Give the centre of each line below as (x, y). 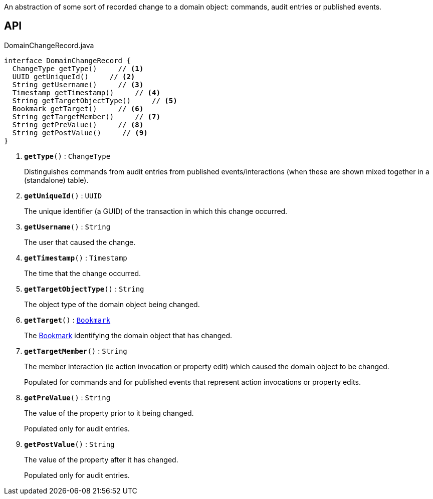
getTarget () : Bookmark (67, 320)
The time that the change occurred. (83, 273)
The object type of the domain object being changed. (112, 304)
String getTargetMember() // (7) (86, 116)
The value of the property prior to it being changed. (109, 413)
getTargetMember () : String (76, 351)
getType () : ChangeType (67, 156)
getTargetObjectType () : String (84, 289)
